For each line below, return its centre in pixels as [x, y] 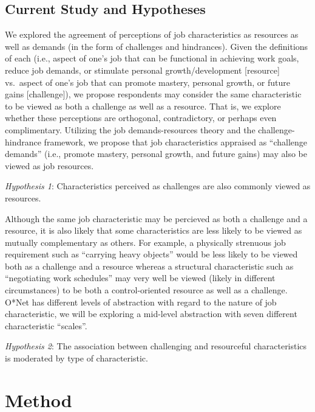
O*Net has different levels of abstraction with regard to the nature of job [141, 302]
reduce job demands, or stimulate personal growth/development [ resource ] [142, 70]
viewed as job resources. [49, 165]
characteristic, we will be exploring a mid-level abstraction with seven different [151, 314]
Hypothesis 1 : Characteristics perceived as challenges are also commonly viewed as [158, 186]
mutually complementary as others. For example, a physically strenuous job [145, 242]
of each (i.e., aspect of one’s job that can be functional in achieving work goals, [152, 58]
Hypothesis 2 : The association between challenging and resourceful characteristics [156, 346]
